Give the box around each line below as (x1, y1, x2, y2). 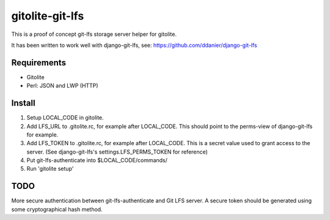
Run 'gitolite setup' (26, 165, 74, 172)
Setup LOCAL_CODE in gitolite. (26, 114, 104, 121)
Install (11, 98, 36, 108)
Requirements (11, 57, 67, 68)
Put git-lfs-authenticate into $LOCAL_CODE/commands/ (26, 157, 168, 164)
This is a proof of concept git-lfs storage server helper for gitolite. (11, 30, 177, 38)
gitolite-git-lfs (11, 9, 84, 23)
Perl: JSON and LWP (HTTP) (26, 82, 98, 90)
